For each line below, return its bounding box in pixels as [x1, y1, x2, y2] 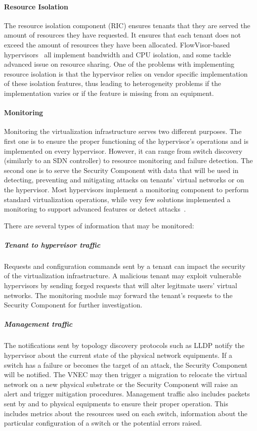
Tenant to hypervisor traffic [4, 239, 100, 250]
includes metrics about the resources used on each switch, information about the [4, 408, 248, 418]
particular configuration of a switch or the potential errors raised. [4, 418, 202, 428]
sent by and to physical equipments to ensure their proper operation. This [4, 398, 228, 408]
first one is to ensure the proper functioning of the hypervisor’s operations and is [4, 135, 249, 146]
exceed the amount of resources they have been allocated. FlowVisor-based [4, 39, 230, 49]
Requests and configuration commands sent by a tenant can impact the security [4, 260, 246, 271]
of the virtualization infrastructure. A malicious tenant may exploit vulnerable [4, 270, 241, 281]
